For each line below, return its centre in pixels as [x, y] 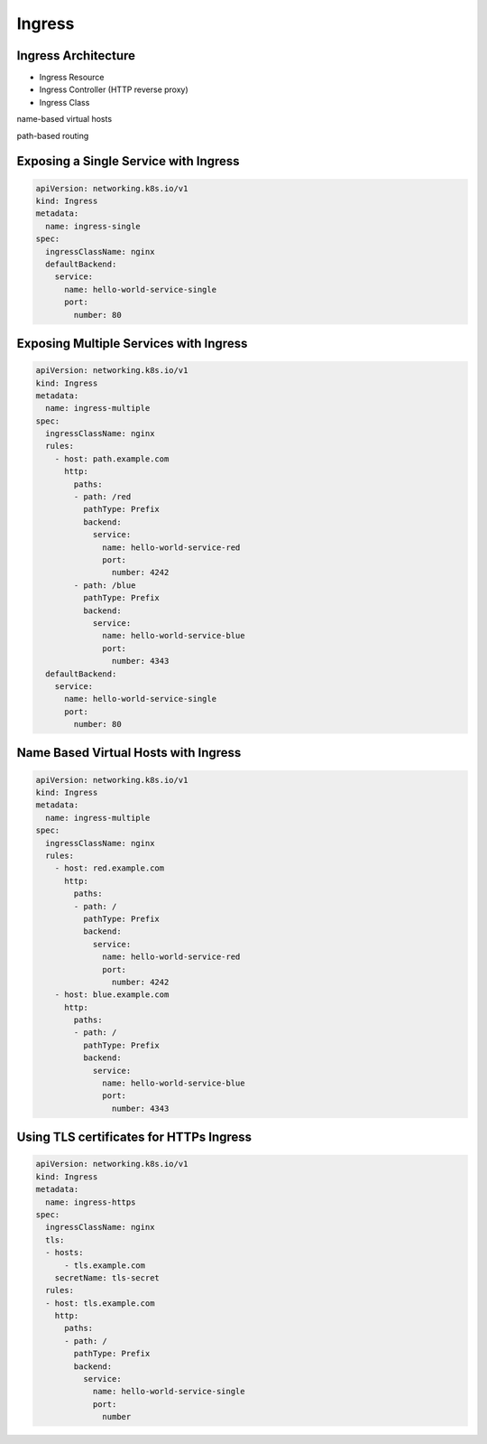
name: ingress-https [91, 1202]
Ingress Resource [72, 78]
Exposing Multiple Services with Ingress [132, 343]
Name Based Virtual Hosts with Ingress [129, 753]
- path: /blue [105, 585]
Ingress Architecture [76, 56]
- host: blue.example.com [112, 995]
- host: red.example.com [110, 868]
